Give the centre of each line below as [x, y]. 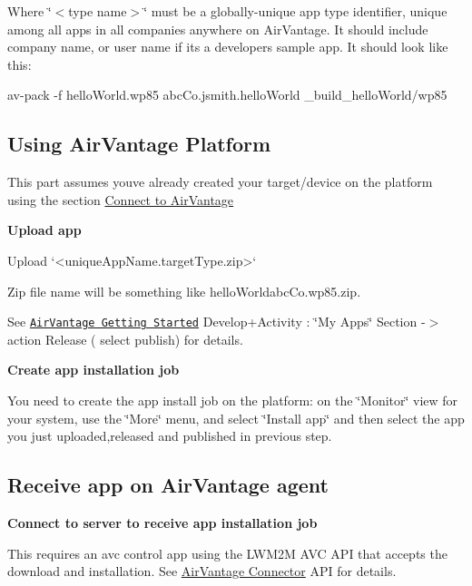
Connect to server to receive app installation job [162, 522]
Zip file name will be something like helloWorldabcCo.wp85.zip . [184, 291]
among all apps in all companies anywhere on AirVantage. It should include [218, 29]
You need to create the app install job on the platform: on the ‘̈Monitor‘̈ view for [233, 400]
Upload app [44, 230]
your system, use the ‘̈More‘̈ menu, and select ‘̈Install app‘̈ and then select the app [236, 418]
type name [98, 11]
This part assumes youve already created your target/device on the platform [220, 182]
